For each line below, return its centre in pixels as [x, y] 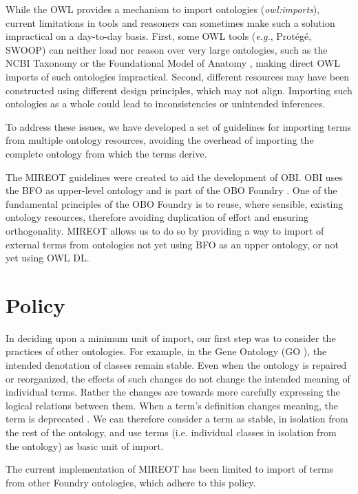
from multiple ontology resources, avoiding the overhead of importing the [160, 140]
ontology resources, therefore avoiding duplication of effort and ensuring [157, 217]
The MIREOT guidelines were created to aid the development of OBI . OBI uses [174, 176]
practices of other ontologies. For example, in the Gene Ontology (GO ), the [166, 351]
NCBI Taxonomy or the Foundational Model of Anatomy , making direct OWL [173, 63]
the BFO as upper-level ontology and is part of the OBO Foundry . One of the [171, 190]
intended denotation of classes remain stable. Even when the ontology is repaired [176, 365]
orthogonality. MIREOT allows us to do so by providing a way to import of [165, 230]
